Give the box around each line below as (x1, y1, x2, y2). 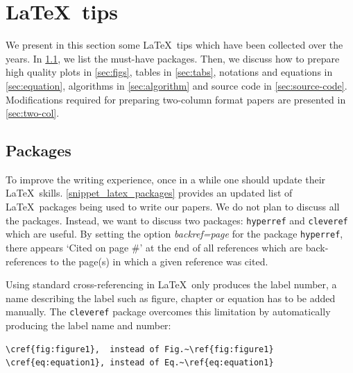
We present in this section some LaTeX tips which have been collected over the (6, 38, 343, 52)
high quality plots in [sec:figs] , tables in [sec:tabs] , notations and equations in (6, 65, 333, 79)
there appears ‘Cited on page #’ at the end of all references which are (6, 240, 303, 254)
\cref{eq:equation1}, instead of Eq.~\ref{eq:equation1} (6, 358, 274, 368)
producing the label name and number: (6, 318, 171, 333)
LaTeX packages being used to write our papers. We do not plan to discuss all (6, 199, 340, 214)
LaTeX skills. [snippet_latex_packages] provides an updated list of (6, 185, 293, 200)
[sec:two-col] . (6, 106, 60, 120)
